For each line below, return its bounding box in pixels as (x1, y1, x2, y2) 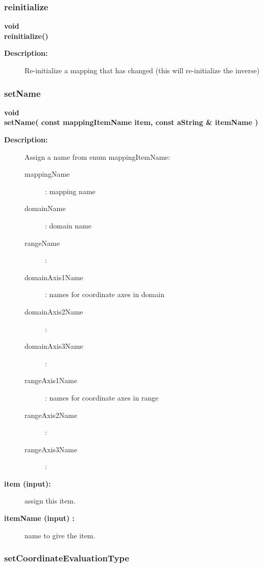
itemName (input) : (4, 513, 75, 523)
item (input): (4, 478, 51, 489)
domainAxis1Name (25, 271, 83, 282)
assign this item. (25, 495, 76, 506)
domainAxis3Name (25, 341, 83, 351)
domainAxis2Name (25, 306, 83, 317)
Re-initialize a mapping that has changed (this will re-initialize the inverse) (25, 65, 260, 75)
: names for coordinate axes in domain (45, 289, 164, 300)
